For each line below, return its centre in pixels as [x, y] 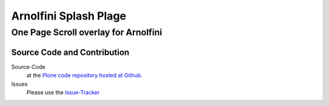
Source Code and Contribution [70, 52]
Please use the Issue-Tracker [63, 92]
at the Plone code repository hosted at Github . [84, 76]
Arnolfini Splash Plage [69, 16]
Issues [19, 84]
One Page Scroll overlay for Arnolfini [87, 32]
